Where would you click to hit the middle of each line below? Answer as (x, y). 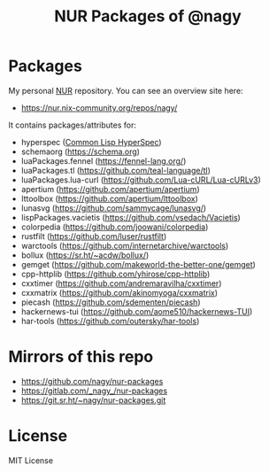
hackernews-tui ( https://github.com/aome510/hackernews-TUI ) (137, 311)
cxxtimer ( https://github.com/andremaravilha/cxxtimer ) (121, 283)
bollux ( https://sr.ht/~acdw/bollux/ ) (85, 255)
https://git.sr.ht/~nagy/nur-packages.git (93, 399)
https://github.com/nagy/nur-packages (92, 381)
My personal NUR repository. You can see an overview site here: (126, 90)
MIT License (31, 460)
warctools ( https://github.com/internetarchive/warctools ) (125, 245)
